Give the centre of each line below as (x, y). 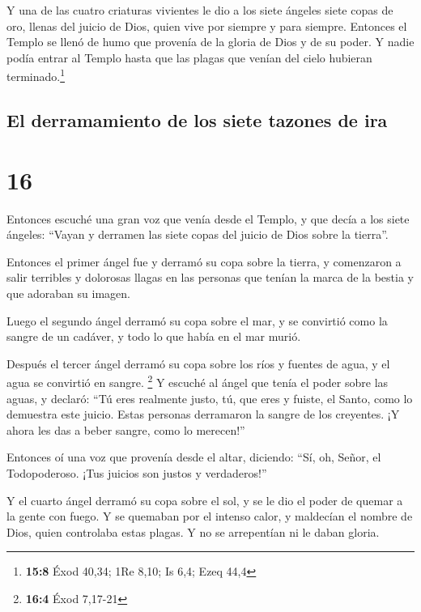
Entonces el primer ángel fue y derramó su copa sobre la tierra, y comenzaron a (204, 261)
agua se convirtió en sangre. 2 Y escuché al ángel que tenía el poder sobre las (198, 381)
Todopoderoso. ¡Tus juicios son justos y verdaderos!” (137, 472)
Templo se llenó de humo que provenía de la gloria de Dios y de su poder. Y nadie (210, 42)
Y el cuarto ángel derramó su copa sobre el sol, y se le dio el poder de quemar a (205, 500)
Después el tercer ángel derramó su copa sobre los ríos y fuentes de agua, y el (198, 363)
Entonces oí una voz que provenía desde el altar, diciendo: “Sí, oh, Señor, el (194, 457)
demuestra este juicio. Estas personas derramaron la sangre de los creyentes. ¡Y (203, 414)
